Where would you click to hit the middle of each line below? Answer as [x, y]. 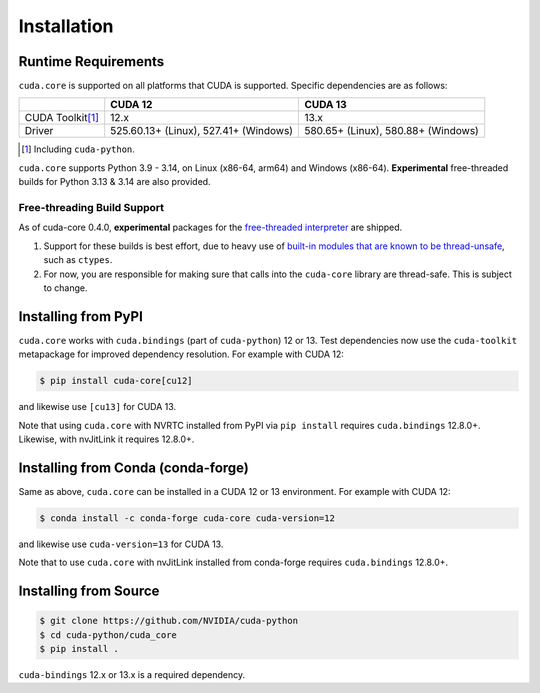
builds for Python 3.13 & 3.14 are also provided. [114, 182]
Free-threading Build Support [91, 207]
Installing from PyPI [81, 316]
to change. [65, 287]
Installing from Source [89, 591]
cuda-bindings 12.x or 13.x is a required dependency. [132, 675]
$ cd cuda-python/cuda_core [108, 634]
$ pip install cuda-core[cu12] [116, 381]
